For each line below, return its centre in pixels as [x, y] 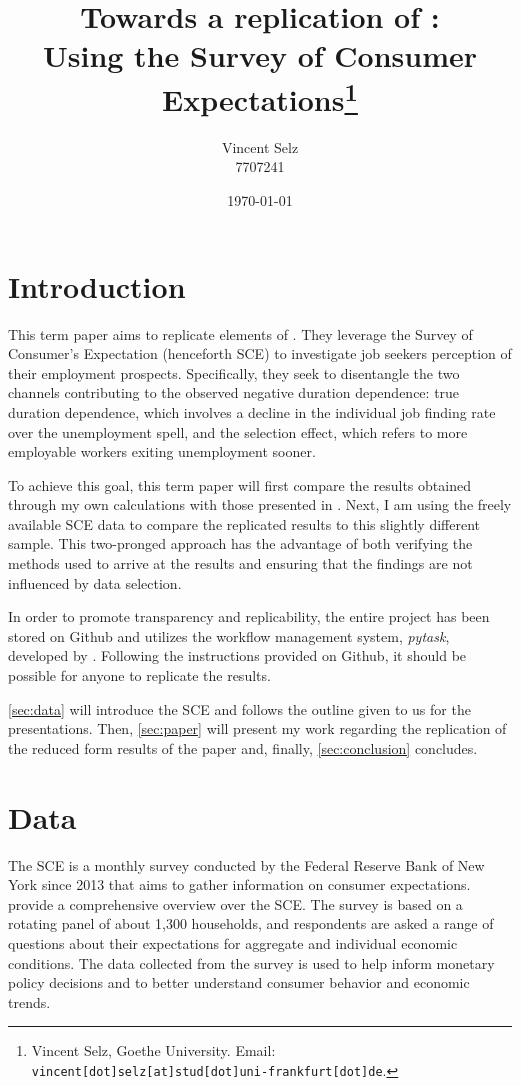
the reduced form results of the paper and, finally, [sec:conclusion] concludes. [243, 747]
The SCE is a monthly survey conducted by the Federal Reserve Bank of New [246, 864]
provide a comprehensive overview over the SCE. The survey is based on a [235, 903]
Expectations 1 [260, 96]
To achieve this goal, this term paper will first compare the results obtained [239, 484]
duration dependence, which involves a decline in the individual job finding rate [252, 411]
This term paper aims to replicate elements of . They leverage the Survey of [240, 333]
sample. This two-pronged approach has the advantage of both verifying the [240, 543]
